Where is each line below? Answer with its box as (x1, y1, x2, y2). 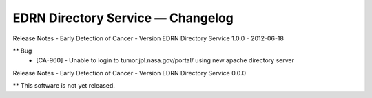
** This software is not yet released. (12, 82, 115, 90)
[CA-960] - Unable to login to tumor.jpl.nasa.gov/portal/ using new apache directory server (36, 56, 294, 64)
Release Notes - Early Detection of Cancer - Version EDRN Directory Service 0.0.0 (12, 69, 247, 77)
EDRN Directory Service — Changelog (12, 10, 234, 25)
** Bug (12, 47, 32, 55)
